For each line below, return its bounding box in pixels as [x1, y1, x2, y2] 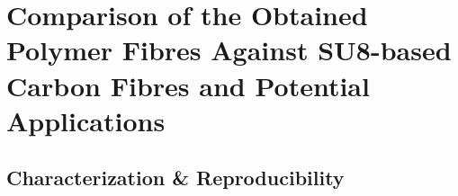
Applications [6, 102, 166, 138]
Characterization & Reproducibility [6, 164, 345, 192]
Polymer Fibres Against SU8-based [6, 31, 452, 68]
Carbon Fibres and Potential [6, 67, 370, 103]
